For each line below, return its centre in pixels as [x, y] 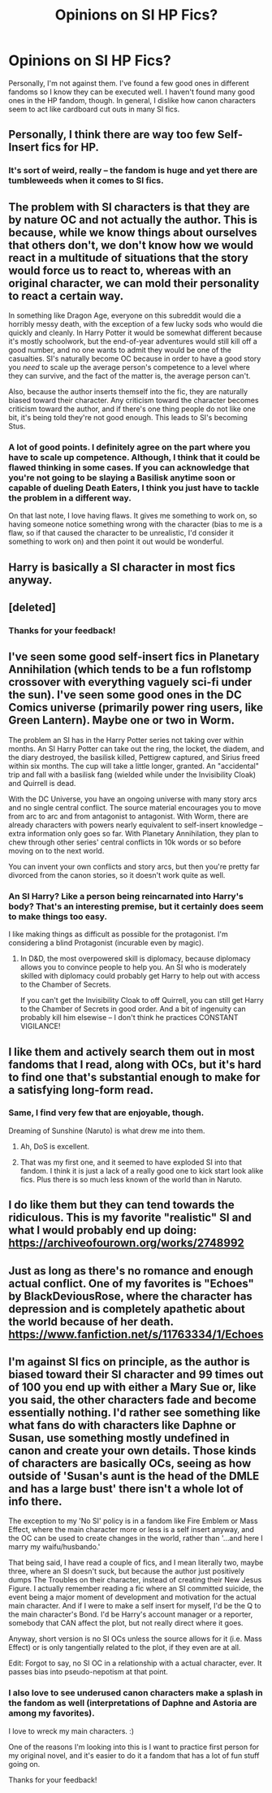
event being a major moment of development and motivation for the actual [133, 1597]
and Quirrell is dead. [42, 783]
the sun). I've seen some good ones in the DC [125, 695]
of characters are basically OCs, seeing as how [130, 1463]
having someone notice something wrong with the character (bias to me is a [136, 524]
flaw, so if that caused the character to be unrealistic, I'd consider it [121, 533]
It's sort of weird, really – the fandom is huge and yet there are [133, 171]
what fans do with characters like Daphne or [123, 1425]
